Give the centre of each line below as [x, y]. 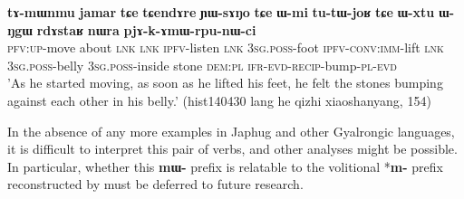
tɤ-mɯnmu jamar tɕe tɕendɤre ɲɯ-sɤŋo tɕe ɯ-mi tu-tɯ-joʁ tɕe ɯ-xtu [221, 12]
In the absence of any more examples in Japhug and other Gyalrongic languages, [231, 131]
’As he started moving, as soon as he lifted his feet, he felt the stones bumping [225, 83]
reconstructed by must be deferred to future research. [155, 184]
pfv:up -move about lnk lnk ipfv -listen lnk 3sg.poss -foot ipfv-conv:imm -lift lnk [226, 47]
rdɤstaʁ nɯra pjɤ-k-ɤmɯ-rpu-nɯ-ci [146, 29]
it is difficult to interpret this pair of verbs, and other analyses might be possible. [232, 149]
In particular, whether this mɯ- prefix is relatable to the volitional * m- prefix [225, 166]
